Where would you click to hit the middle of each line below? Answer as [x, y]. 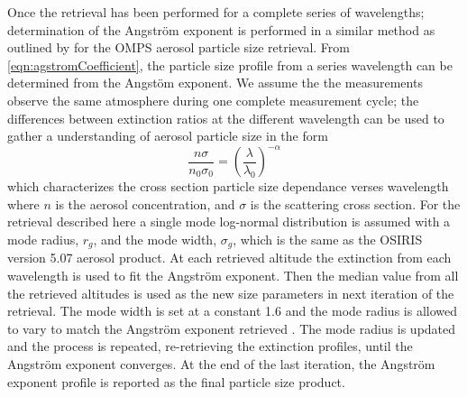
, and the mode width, [155, 240]
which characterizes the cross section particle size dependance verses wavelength [228, 186]
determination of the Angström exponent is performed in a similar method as [221, 29]
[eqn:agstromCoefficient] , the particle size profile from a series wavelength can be [230, 65]
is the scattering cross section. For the [355, 203]
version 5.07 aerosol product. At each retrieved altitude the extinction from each [229, 258]
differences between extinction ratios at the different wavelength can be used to [226, 118]
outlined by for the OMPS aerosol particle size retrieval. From [179, 47]
